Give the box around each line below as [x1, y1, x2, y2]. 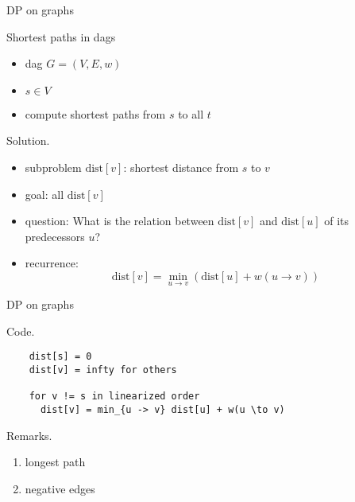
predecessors [25, 228, 85, 244]
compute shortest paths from [25, 105, 166, 122]
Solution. [6, 132, 50, 149]
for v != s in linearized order [29, 391, 200, 403]
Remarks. [6, 426, 52, 443]
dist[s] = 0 [29, 351, 92, 363]
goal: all [25, 185, 64, 202]
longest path [25, 453, 86, 470]
